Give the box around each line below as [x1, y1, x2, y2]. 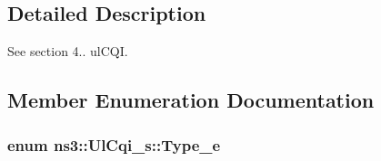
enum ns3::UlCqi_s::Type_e [7, 133, 221, 156]
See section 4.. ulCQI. [7, 42, 128, 61]
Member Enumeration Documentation [7, 86, 375, 114]
